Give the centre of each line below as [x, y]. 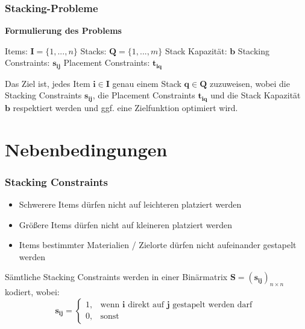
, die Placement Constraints [144, 95]
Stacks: [93, 50]
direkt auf [146, 305]
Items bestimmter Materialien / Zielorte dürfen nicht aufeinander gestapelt [158, 245]
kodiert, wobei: [32, 292]
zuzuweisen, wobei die [250, 83]
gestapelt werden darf [212, 305]
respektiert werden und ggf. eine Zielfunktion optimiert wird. [125, 107]
